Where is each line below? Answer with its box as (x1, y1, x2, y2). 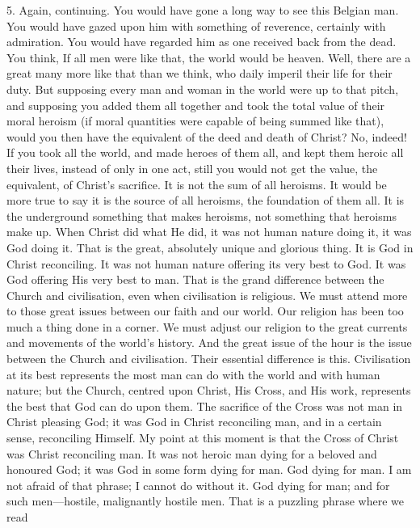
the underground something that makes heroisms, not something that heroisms (6, 207, 397, 224)
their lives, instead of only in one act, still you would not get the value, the (6, 159, 378, 176)
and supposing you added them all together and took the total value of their (6, 96, 385, 113)
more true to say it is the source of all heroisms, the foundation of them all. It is (6, 192, 405, 209)
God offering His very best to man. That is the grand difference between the (6, 271, 384, 288)
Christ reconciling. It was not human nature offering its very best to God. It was (6, 255, 406, 272)
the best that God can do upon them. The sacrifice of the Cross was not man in (6, 397, 403, 414)
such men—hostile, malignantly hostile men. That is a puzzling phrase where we (6, 492, 404, 509)
